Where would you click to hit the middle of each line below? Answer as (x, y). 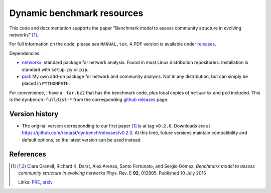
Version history (34, 114)
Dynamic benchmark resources (76, 13)
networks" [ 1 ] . (24, 34)
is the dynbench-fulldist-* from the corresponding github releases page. (89, 99)
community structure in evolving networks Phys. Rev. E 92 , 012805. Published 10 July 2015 (112, 173)
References (28, 154)
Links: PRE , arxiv (35, 182)
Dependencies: (25, 53)
